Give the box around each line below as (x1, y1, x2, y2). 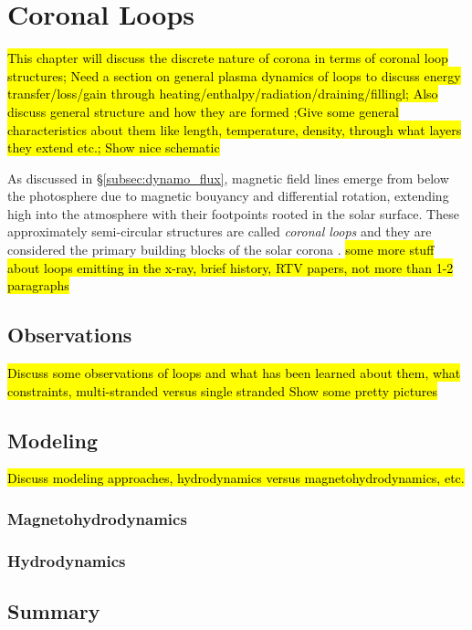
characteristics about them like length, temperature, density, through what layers (7, 120, 462, 139)
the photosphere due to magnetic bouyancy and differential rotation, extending (7, 186, 449, 205)
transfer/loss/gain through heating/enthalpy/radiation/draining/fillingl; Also (7, 84, 438, 103)
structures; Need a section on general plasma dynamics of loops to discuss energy (7, 66, 461, 85)
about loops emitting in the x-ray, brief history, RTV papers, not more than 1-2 (7, 257, 454, 277)
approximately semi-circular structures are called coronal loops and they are (7, 222, 432, 241)
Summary (7, 597, 100, 625)
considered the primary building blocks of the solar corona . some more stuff (7, 240, 435, 259)
